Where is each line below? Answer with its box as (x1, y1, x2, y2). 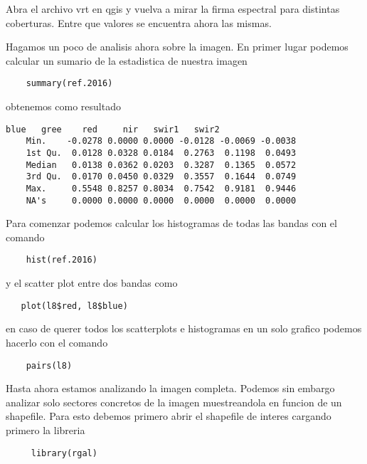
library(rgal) (31, 448, 97, 458)
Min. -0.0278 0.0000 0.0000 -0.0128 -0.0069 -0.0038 (26, 136, 297, 147)
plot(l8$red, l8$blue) (21, 300, 128, 311)
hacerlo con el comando (6, 334, 108, 349)
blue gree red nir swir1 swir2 (6, 124, 220, 135)
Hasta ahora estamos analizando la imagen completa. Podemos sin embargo (6, 381, 335, 396)
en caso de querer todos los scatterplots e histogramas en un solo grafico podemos (6, 321, 362, 336)
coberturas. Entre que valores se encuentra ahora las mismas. (6, 15, 272, 30)
